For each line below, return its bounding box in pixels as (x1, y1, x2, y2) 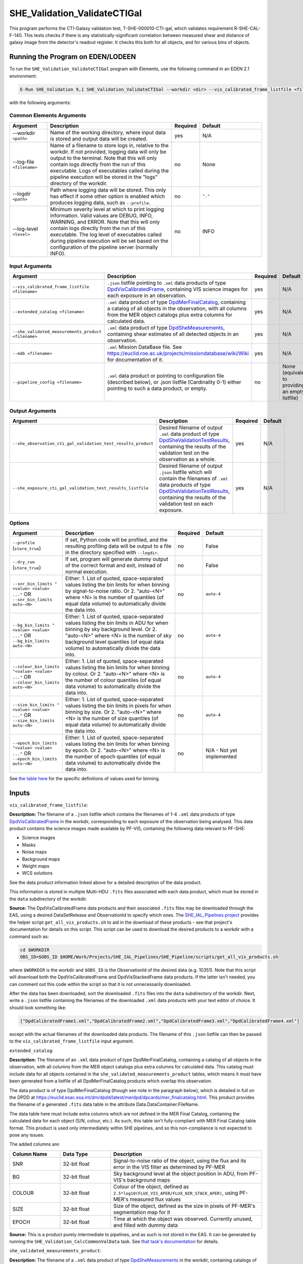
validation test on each (159, 501, 213, 508)
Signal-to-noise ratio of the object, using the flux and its (113, 1157, 246, 1164)
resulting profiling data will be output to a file (65, 543, 172, 550)
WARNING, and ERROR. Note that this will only (50, 218, 160, 225)
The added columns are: (9, 1141, 61, 1147)
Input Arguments (9, 263, 53, 270)
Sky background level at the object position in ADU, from (113, 1170, 248, 1177)
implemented (205, 753, 237, 760)
